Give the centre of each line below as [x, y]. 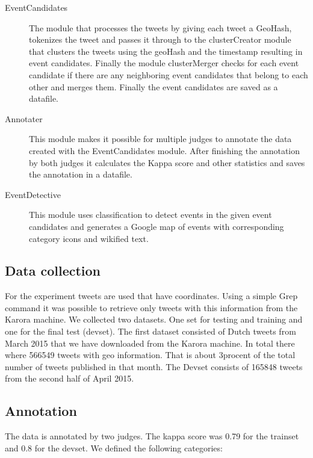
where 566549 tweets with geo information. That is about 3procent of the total [150, 355]
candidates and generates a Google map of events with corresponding [156, 226]
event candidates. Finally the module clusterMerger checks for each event [164, 63]
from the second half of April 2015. [70, 378]
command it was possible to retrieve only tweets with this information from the [151, 307]
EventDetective [33, 194]
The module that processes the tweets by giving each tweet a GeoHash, [160, 27]
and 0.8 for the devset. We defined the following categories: [114, 447]
